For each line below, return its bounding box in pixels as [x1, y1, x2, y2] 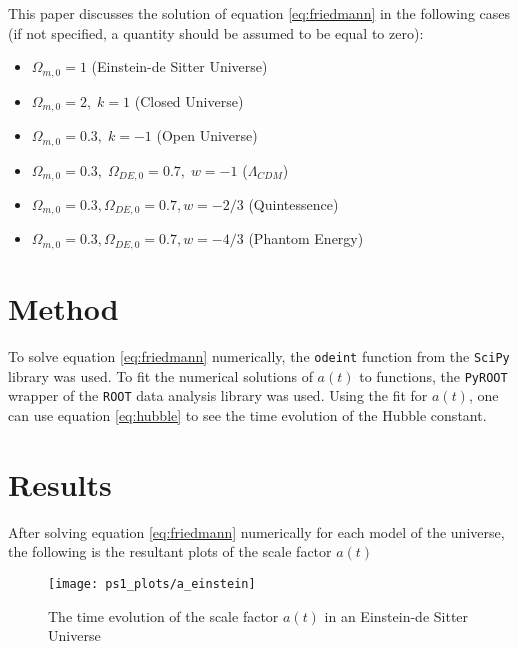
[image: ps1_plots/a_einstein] [48, 576, 256, 591]
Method [8, 288, 119, 329]
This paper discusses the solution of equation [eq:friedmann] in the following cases [8, 3, 511, 23]
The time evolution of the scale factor [48, 605, 279, 626]
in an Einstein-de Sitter [324, 605, 469, 626]
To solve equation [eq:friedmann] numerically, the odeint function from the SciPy [8, 346, 510, 367]
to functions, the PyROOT [359, 365, 508, 386]
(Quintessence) [248, 194, 339, 214]
